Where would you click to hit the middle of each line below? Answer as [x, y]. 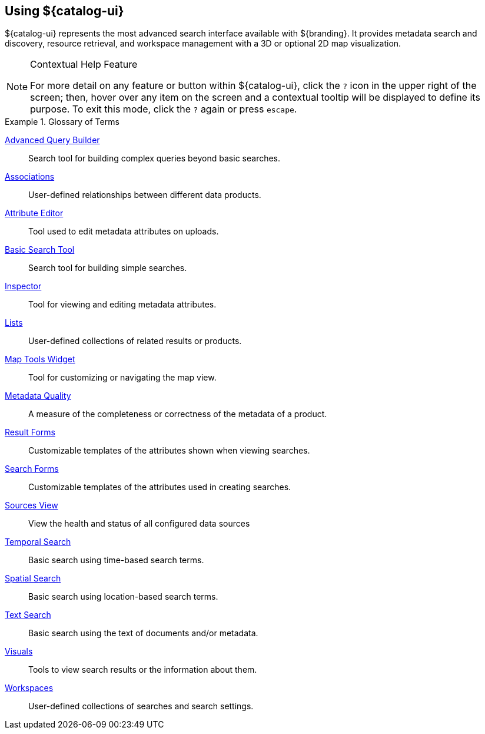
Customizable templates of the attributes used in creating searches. [160, 487]
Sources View [31, 505]
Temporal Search [38, 542]
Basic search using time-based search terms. [116, 560]
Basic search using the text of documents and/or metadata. [143, 633]
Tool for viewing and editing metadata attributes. [122, 305]
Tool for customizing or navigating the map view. [122, 378]
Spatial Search [33, 578]
